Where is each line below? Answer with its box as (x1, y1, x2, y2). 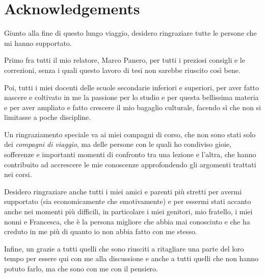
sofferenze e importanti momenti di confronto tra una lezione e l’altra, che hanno (4, 149, 256, 160)
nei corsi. (4, 169, 32, 180)
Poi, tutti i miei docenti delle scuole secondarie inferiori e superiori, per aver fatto (4, 82, 259, 92)
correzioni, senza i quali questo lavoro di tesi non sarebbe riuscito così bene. (4, 64, 241, 75)
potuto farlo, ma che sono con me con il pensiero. (4, 263, 158, 273)
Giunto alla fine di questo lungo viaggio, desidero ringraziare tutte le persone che (4, 28, 257, 38)
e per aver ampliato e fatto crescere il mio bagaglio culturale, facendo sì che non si (4, 102, 261, 112)
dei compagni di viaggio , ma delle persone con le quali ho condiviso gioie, (4, 139, 231, 149)
